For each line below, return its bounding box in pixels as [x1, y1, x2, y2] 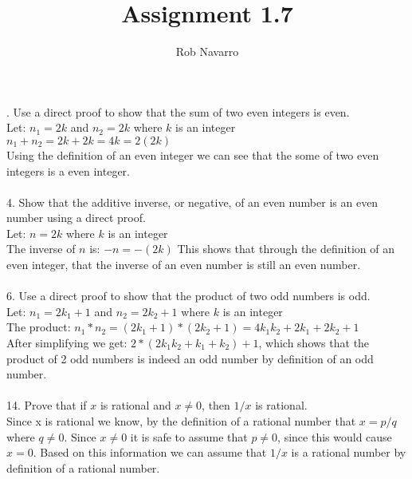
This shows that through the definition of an [177, 240, 394, 257]
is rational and [100, 397, 171, 414]
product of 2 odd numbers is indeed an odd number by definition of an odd [6, 350, 374, 366]
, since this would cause [277, 428, 392, 445]
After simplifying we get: [6, 335, 128, 351]
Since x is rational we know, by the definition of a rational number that [6, 413, 356, 429]
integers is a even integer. [6, 162, 130, 179]
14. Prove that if [6, 397, 87, 414]
